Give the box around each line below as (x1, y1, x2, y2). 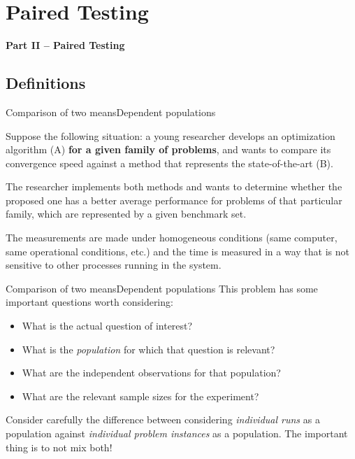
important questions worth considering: (6, 295, 173, 309)
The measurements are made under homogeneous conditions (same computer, (6, 230, 338, 245)
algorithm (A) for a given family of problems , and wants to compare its (6, 142, 331, 157)
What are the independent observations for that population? (22, 365, 281, 380)
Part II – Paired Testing (6, 38, 125, 52)
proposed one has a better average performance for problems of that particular (6, 192, 342, 207)
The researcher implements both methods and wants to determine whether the (6, 179, 342, 194)
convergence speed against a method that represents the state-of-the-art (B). (6, 155, 333, 170)
